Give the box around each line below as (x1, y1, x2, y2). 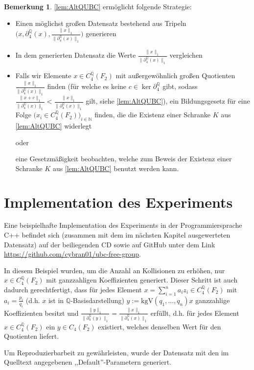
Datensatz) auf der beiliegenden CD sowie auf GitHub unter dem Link (4, 239, 215, 249)
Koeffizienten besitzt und (4, 307, 79, 318)
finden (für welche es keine (47, 81, 127, 91)
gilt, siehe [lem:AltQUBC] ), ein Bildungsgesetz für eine (86, 96, 250, 106)
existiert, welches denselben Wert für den (98, 321, 221, 331)
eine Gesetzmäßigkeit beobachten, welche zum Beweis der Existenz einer (15, 153, 232, 164)
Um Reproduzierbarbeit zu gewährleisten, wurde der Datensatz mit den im (4, 347, 229, 357)
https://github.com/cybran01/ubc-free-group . (4, 249, 141, 259)
